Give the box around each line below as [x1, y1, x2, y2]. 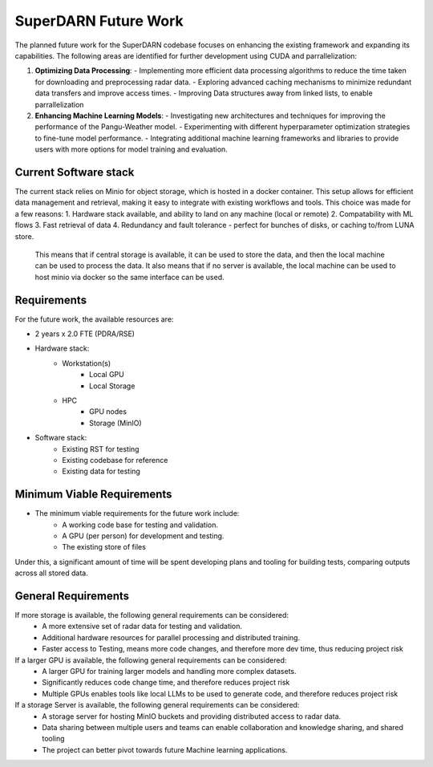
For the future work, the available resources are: [14, 314, 174, 324]
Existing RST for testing [62, 444, 140, 453]
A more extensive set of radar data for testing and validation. [42, 622, 243, 631]
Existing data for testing [62, 466, 140, 477]
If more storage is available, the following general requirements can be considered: [14, 611, 289, 620]
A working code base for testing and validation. [62, 520, 219, 530]
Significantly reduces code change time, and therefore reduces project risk [42, 678, 290, 688]
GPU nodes [89, 407, 127, 416]
